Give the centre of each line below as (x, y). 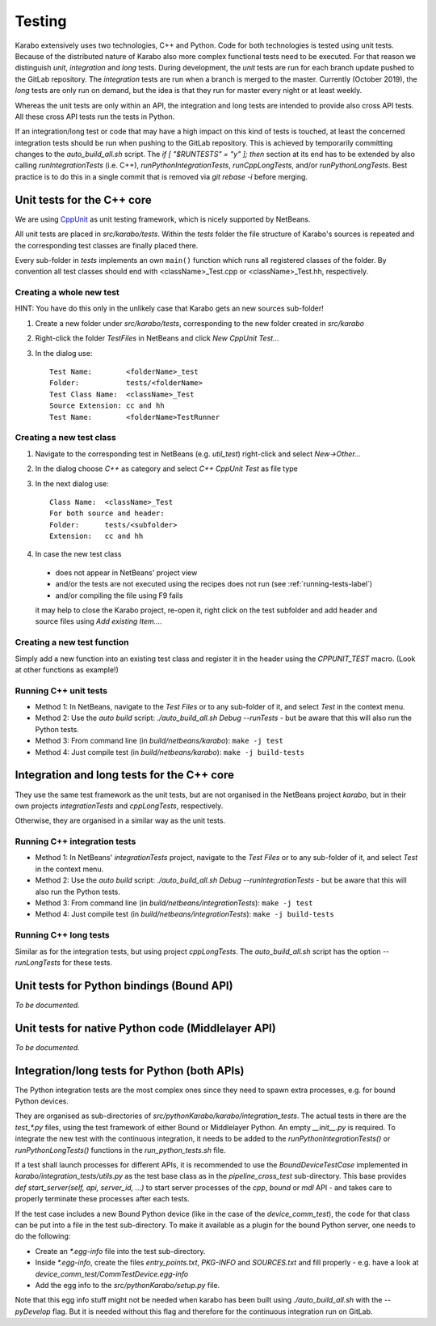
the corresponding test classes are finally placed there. (107, 245)
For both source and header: (107, 513)
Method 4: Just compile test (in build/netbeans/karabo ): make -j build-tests (170, 752)
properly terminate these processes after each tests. (102, 1199)
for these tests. (87, 962)
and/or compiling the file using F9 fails (119, 595)
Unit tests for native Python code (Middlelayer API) (145, 1028)
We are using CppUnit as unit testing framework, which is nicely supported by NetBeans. (163, 219)
